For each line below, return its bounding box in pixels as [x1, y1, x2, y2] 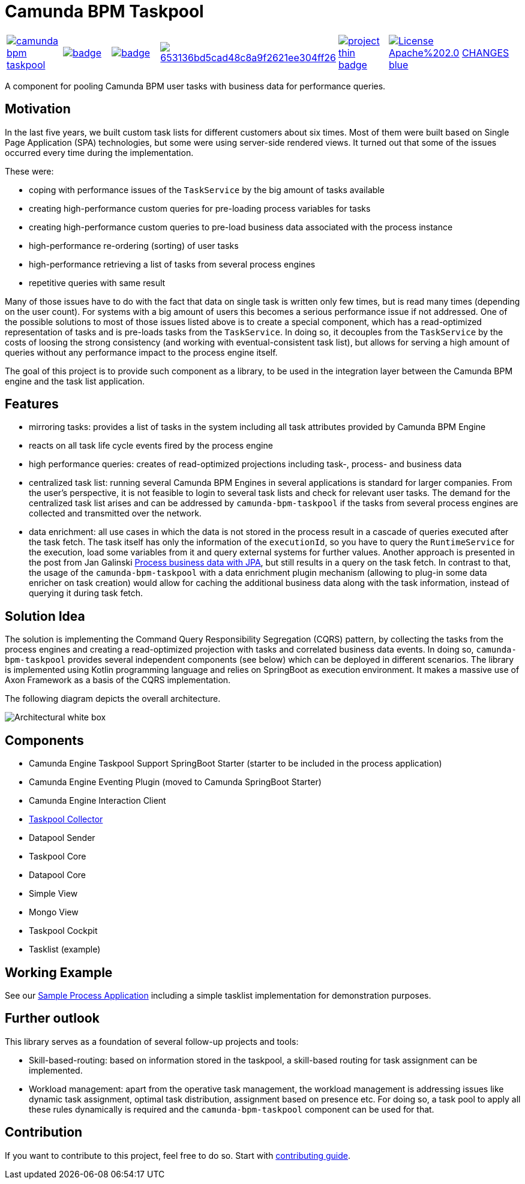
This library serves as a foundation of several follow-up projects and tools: [5, 1036, 299, 1047]
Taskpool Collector [29, 814, 103, 825]
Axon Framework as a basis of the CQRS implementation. [5, 675, 231, 686]
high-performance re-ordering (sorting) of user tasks [29, 240, 239, 251]
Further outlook [5, 1011, 100, 1026]
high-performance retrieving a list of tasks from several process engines [29, 259, 316, 269]
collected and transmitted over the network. [29, 508, 202, 519]
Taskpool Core [29, 851, 86, 862]
